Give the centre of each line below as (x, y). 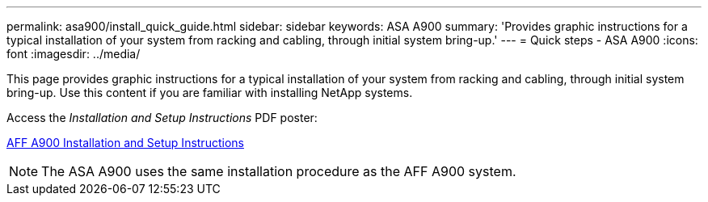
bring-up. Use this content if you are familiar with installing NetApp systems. (210, 93)
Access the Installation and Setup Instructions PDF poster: (162, 118)
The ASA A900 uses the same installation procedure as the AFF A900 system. (279, 171)
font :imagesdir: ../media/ (74, 54)
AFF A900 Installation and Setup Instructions (125, 143)
